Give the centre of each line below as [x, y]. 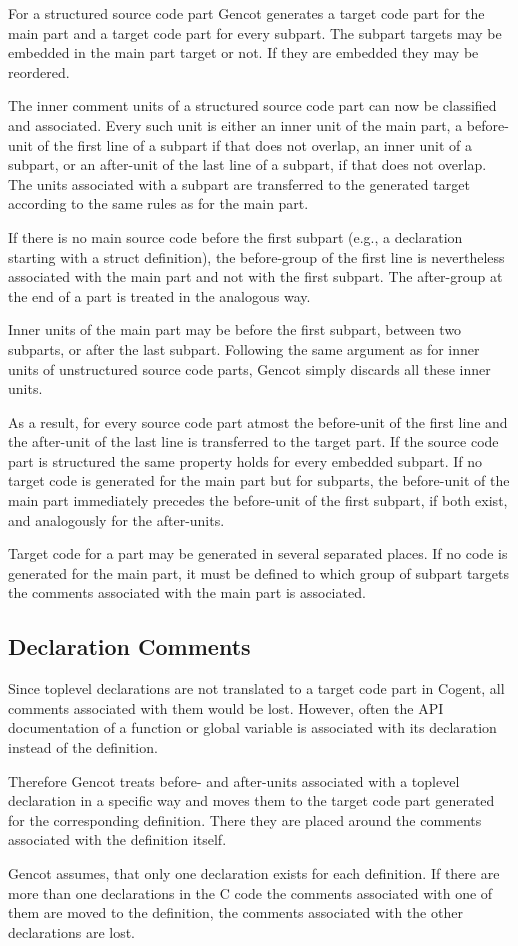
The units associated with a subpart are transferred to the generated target [239, 183]
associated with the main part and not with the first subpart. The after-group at [255, 276]
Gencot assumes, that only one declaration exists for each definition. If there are [254, 872]
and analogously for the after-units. [116, 519]
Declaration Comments [129, 646]
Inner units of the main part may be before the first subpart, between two [235, 329]
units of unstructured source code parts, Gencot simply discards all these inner [249, 368]
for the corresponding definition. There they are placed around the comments [245, 819]
